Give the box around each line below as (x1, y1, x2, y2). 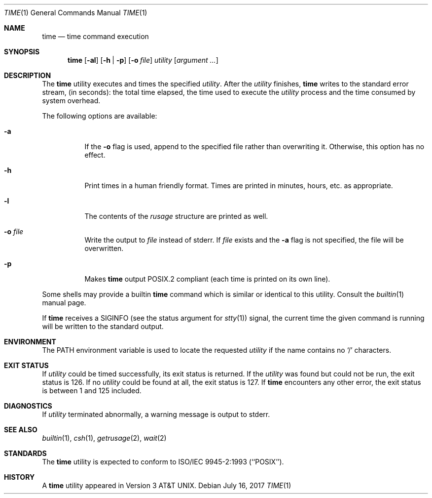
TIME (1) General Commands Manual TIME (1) (4, 8, 147, 17)
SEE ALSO (4, 425, 37, 434)
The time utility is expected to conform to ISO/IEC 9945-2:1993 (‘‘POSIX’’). (42, 457, 284, 466)
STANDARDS (4, 449, 47, 457)
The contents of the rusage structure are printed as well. (84, 212, 268, 220)
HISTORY (4, 473, 35, 481)
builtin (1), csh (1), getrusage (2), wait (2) (42, 434, 167, 442)
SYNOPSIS (4, 47, 40, 56)
